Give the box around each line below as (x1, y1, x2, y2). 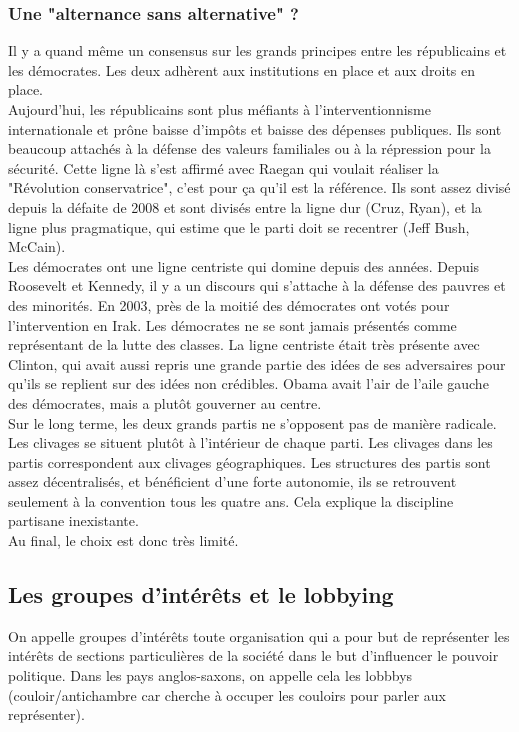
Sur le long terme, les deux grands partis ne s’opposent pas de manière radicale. (8, 412, 497, 433)
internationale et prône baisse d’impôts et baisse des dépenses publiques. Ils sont (8, 118, 502, 139)
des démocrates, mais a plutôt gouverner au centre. (8, 392, 322, 413)
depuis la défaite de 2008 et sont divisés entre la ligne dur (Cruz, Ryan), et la (8, 196, 482, 217)
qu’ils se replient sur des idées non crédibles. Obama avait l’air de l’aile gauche (8, 373, 489, 394)
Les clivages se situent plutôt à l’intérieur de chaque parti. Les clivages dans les (8, 432, 493, 453)
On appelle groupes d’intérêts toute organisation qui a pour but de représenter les (8, 625, 510, 646)
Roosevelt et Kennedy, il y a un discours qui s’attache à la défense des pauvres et (8, 275, 506, 296)
